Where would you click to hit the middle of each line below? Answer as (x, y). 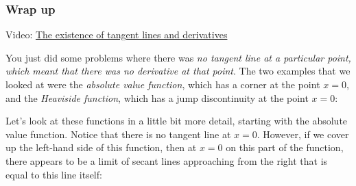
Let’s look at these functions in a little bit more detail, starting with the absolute (177, 121)
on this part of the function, (285, 147)
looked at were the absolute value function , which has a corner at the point (163, 84)
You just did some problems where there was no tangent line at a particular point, (178, 57)
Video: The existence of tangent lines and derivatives (117, 35)
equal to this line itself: (54, 174)
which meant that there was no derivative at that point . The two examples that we (178, 71)
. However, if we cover (303, 134)
